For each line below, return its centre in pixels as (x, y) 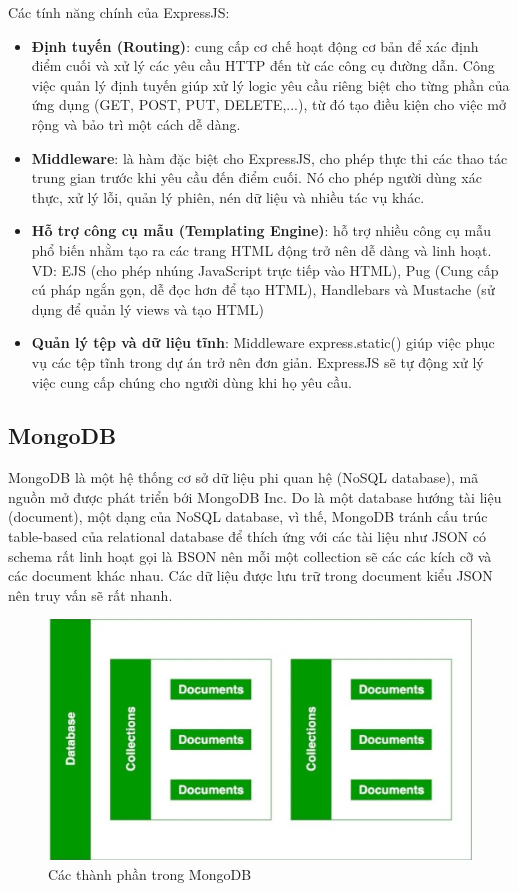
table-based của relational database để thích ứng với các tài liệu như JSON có (247, 536)
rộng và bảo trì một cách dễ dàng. (136, 123)
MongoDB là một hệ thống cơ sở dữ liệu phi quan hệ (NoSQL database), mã (243, 477)
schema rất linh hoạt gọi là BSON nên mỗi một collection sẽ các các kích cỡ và (250, 555)
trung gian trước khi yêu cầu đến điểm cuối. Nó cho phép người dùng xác (256, 177)
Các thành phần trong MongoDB (150, 873)
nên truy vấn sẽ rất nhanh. (90, 594)
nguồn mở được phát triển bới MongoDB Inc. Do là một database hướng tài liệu (255, 496)
